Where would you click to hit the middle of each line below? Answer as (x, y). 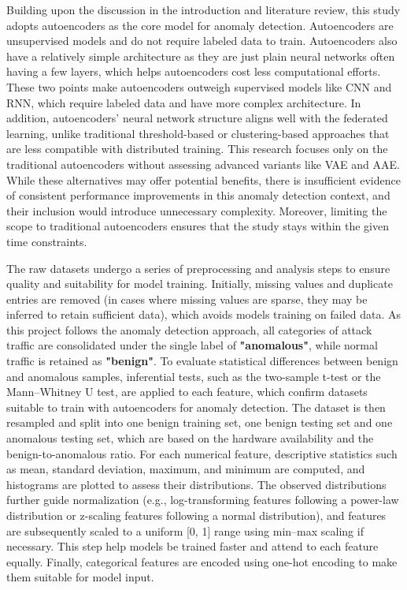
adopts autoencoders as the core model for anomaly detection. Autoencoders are (200, 25)
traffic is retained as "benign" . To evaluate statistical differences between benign (202, 361)
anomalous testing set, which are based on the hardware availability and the (190, 438)
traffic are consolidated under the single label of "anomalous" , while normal (192, 345)
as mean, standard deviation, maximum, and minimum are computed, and (186, 469)
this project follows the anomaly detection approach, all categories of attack (189, 329)
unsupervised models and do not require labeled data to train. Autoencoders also (202, 41)
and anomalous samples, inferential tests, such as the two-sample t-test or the (194, 376)
